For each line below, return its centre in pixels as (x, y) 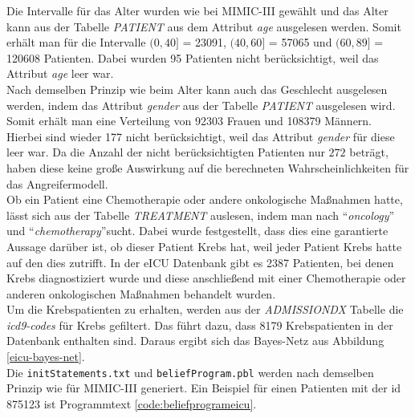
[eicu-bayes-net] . (46, 357)
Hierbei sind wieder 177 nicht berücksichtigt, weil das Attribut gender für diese (201, 136)
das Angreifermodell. (57, 183)
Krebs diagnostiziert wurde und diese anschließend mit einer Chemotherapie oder (206, 278)
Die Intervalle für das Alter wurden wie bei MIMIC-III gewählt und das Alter (197, 10)
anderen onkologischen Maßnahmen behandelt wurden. (141, 293)
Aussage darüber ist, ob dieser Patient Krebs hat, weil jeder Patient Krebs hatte (204, 246)
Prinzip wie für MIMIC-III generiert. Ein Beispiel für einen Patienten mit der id (204, 388)
